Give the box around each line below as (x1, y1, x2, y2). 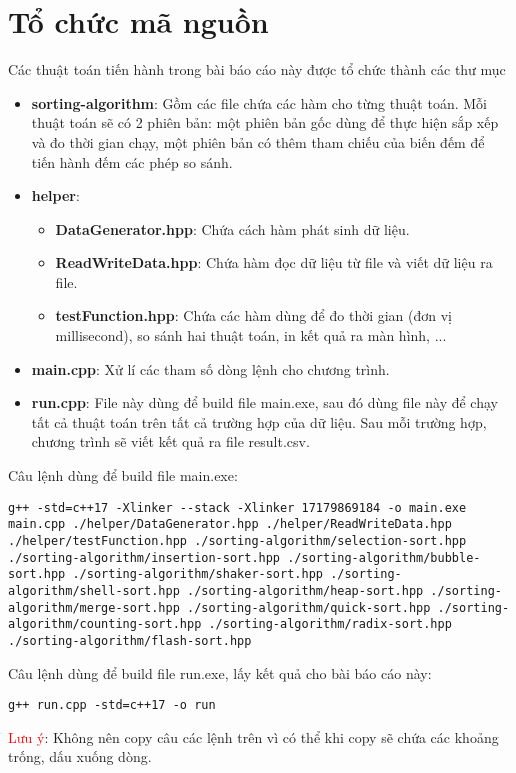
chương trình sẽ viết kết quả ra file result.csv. (31, 431, 310, 452)
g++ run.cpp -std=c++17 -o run (8, 698, 216, 713)
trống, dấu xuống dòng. (8, 746, 152, 767)
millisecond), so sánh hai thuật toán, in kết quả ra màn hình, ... (55, 325, 447, 346)
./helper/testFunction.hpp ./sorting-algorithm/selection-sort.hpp (8, 533, 467, 548)
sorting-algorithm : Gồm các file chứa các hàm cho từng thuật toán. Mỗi (31, 92, 487, 113)
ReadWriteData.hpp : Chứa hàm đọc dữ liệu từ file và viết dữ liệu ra (55, 252, 493, 273)
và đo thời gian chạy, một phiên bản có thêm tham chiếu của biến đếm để (31, 131, 485, 152)
